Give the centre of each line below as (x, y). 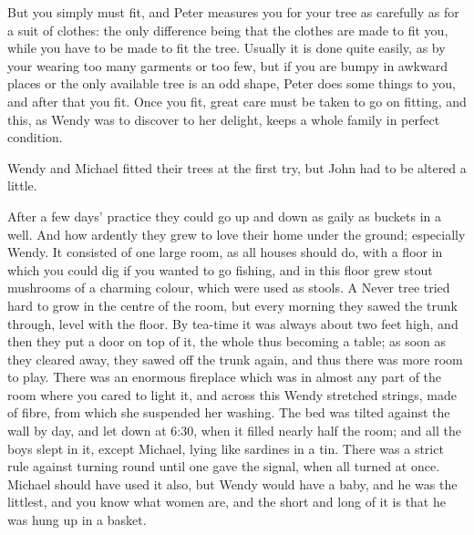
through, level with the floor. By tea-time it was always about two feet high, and (233, 323)
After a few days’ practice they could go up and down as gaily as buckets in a (224, 216)
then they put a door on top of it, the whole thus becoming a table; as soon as (227, 341)
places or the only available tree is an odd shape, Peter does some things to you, (232, 83)
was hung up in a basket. (77, 520)
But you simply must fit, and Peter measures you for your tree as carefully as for (233, 12)
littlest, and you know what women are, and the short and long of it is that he (227, 502)
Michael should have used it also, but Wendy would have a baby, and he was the (232, 484)
